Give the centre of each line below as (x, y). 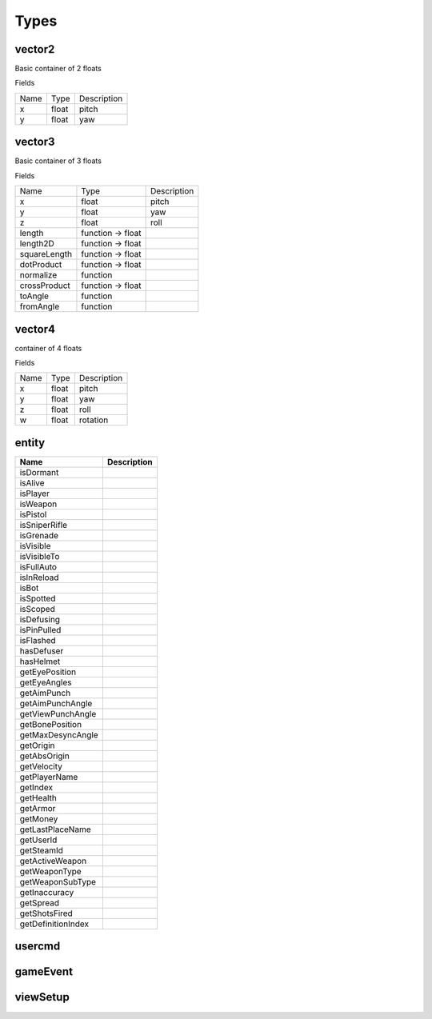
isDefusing (40, 619)
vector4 (35, 329)
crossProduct (45, 286)
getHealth (38, 797)
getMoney (39, 818)
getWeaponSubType (58, 881)
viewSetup (42, 997)
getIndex (36, 787)
